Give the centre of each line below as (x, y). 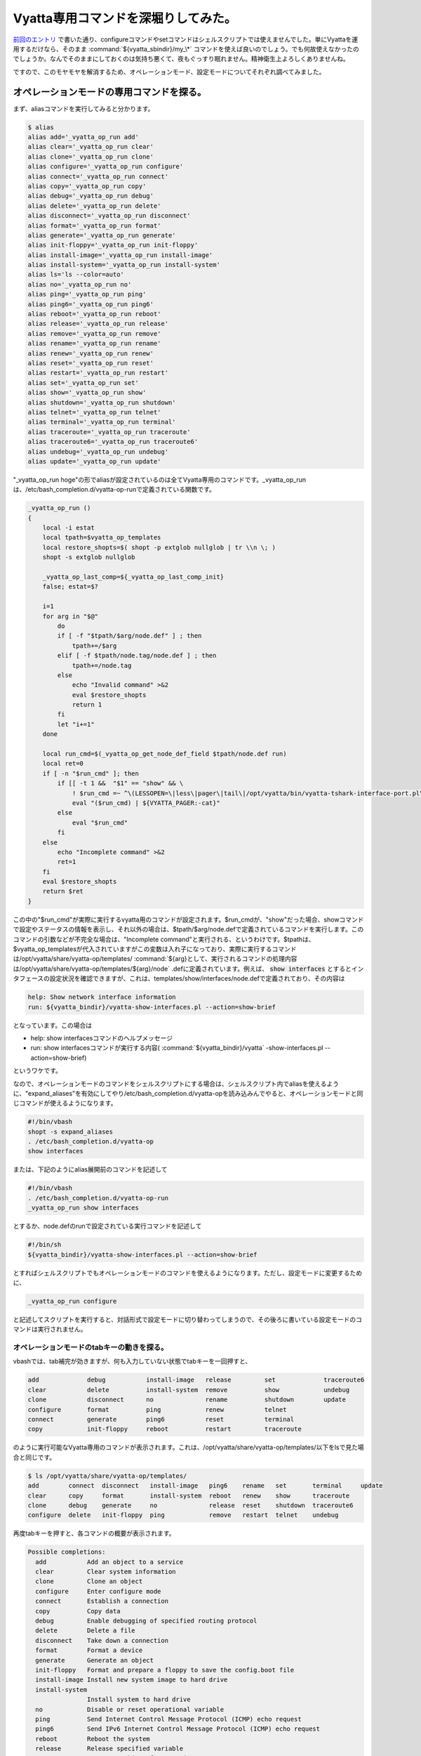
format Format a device (89, 1650)
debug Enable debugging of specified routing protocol (146, 1621)
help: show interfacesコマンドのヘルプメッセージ (102, 1038)
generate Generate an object (95, 1660)
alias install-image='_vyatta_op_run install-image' (120, 255)
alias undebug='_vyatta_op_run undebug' (98, 452)
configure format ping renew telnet (157, 1409)
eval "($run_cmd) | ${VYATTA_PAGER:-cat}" (146, 803)
